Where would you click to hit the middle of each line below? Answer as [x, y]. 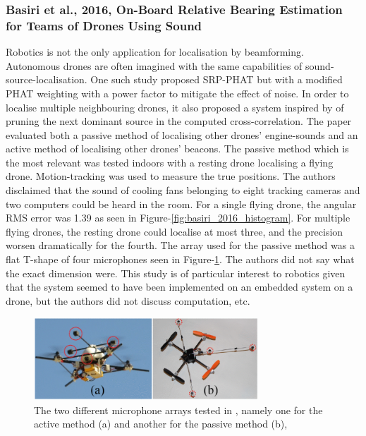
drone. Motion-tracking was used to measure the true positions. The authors [171, 176]
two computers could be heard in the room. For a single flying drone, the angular [181, 204]
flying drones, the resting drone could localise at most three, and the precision [175, 231]
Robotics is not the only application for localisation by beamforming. [155, 52]
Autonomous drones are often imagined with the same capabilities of [154, 65]
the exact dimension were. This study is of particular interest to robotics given [176, 273]
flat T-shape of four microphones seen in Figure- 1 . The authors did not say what [180, 259]
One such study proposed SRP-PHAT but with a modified [216, 79]
